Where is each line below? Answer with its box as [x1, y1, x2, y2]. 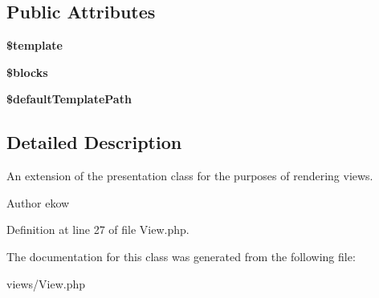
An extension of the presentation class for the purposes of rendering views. [6, 167, 373, 184]
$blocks [6, 63, 48, 80]
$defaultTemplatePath [6, 91, 132, 107]
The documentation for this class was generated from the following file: [6, 248, 356, 264]
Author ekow [6, 194, 70, 211]
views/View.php [6, 275, 86, 292]
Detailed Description [6, 130, 182, 155]
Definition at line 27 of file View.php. [6, 221, 189, 238]
